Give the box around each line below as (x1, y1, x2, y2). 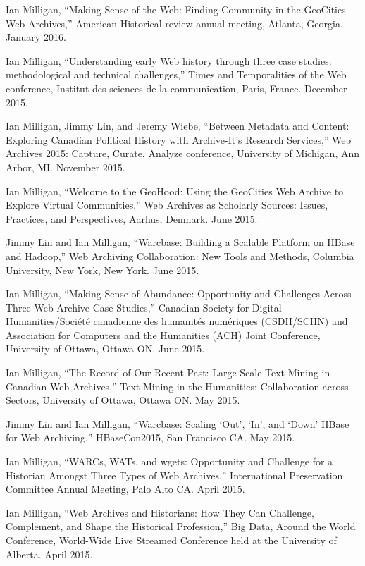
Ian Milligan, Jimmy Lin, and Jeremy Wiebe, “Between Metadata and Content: (6, 118, 349, 133)
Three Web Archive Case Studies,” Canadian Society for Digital (6, 300, 282, 314)
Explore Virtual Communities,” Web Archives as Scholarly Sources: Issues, (6, 197, 328, 212)
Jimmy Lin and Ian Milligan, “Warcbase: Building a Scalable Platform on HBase (6, 235, 355, 250)
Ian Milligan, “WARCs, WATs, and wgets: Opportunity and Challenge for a (6, 454, 333, 469)
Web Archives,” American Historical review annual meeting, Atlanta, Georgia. (6, 16, 343, 30)
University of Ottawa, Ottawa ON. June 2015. (6, 341, 205, 356)
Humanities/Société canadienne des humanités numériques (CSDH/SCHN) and (6, 314, 348, 328)
